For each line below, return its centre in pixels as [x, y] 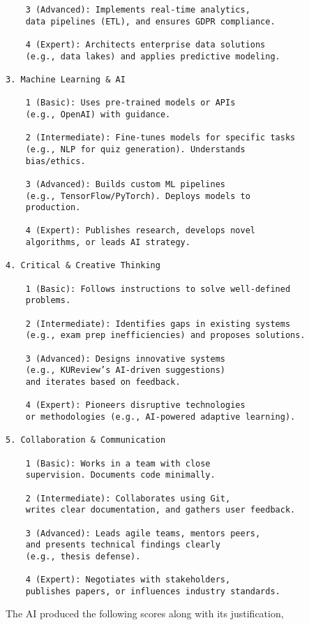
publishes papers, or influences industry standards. [153, 591]
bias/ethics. [55, 161]
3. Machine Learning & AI [66, 79]
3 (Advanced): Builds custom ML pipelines [125, 184]
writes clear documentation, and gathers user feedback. [160, 510]
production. [53, 208]
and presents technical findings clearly [123, 545]
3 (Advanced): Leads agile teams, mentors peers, [143, 533]
